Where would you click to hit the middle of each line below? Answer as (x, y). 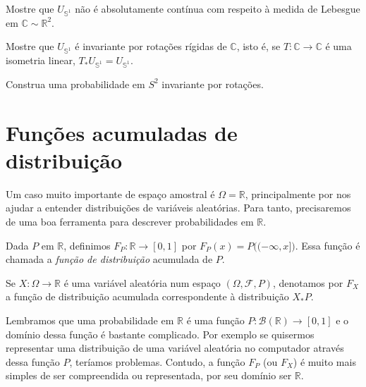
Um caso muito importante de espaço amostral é (110, 193)
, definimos (87, 245)
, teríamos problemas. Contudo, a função (157, 361)
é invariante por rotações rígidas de (151, 46)
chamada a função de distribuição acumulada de (109, 259)
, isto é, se (258, 46)
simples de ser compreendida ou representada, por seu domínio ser (149, 375)
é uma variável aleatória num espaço (142, 282)
